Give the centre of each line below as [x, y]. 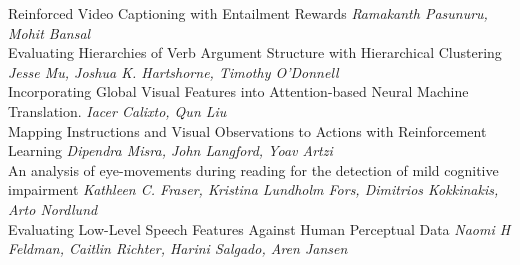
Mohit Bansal [49, 32]
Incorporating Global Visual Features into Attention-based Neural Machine [238, 91]
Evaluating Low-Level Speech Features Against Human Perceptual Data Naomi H [259, 228]
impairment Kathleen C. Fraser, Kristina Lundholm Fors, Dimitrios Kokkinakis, [253, 189]
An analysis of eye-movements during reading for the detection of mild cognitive [253, 169]
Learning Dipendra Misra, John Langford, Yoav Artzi [170, 150]
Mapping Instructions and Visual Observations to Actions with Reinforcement [247, 130]
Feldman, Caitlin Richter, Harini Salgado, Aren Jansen [178, 248]
